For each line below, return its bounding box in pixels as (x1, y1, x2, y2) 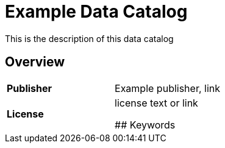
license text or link (115, 96, 198, 109)
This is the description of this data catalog (5, 33, 174, 44)
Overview (5, 54, 65, 70)
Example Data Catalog (5, 1, 188, 22)
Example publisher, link (115, 82, 221, 94)
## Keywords (115, 118, 176, 131)
